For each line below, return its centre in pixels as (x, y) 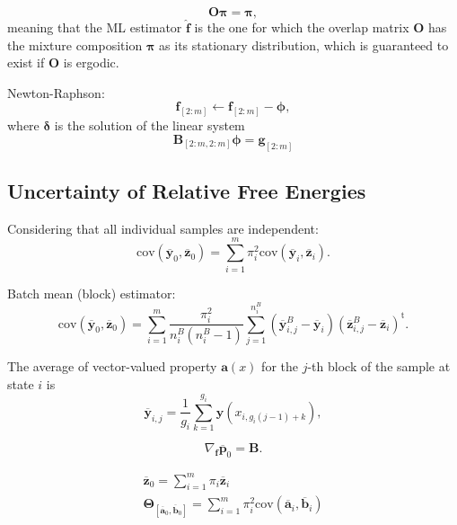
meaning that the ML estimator (95, 27)
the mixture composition (75, 44)
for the (280, 366)
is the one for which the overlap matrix (302, 27)
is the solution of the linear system (149, 125)
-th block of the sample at (379, 366)
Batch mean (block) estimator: (92, 293)
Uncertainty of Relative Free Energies (187, 191)
